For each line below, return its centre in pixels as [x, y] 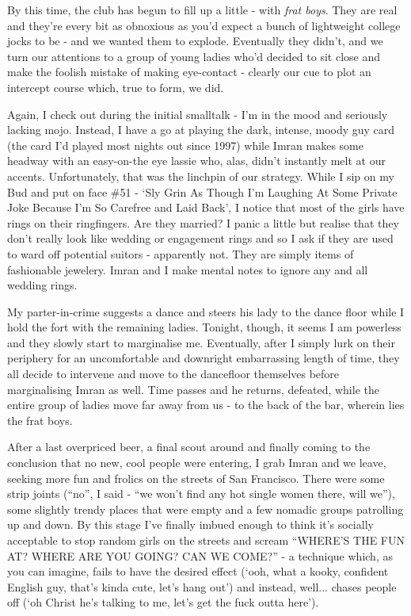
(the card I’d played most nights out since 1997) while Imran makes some [185, 145]
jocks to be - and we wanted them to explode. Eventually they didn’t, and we [195, 41]
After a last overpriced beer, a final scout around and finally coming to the [189, 447]
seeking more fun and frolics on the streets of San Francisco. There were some [196, 478]
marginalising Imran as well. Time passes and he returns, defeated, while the [193, 389]
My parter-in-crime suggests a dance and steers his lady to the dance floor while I [206, 311]
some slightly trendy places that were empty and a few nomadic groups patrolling [205, 509]
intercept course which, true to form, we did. [116, 87]
